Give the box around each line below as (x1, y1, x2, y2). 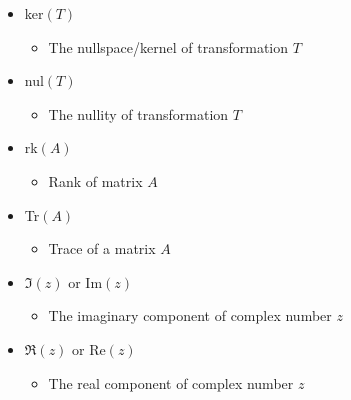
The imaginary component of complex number (48, 305, 332, 326)
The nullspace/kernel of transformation (48, 36, 289, 57)
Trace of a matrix (48, 238, 156, 259)
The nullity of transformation (48, 103, 229, 124)
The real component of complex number (48, 372, 294, 393)
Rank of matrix (48, 170, 143, 191)
